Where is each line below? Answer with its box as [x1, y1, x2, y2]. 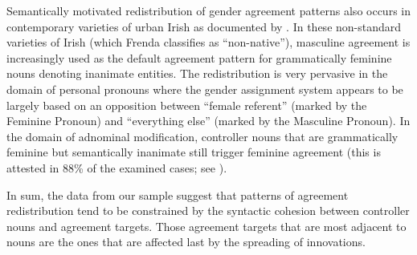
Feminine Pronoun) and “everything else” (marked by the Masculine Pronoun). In [6, 112, 411, 129]
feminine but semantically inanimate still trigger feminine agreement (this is [6, 144, 381, 160]
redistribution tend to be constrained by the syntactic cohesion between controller [6, 202, 410, 219]
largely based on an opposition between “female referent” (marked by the [6, 96, 367, 113]
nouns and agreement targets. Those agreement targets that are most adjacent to [6, 217, 407, 234]
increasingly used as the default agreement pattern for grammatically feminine [6, 49, 392, 66]
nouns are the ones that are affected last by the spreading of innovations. [6, 233, 366, 250]
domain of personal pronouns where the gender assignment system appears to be [6, 80, 403, 97]
